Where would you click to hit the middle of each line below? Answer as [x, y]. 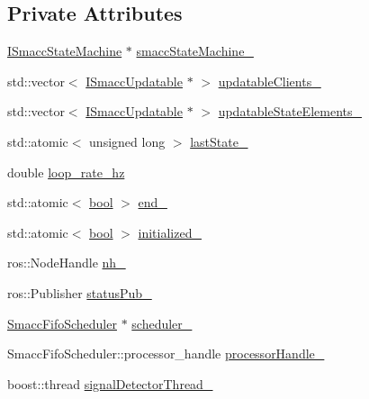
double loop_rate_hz [66, 172]
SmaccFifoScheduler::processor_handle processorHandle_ [166, 354]
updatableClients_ [270, 81]
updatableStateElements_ [290, 111]
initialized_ [170, 232]
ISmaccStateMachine [65, 51]
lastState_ [219, 141]
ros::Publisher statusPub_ [80, 292]
